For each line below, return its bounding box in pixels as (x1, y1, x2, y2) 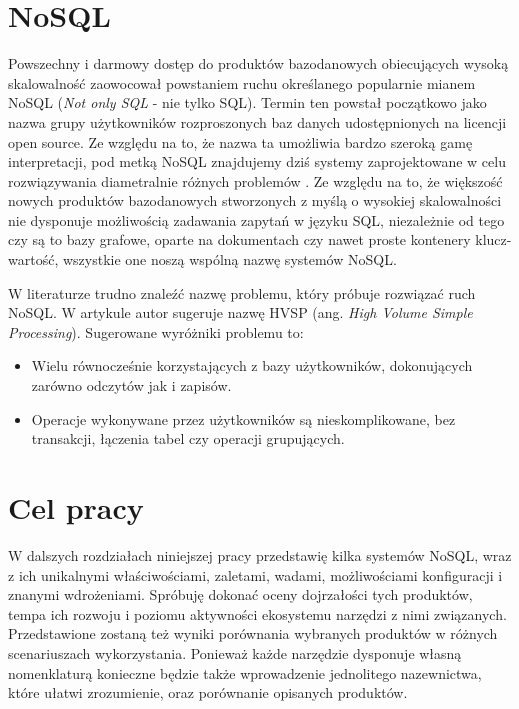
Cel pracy (8, 487, 144, 527)
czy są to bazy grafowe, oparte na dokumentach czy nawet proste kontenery (8, 229, 471, 250)
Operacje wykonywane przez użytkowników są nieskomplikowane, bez (31, 408, 456, 429)
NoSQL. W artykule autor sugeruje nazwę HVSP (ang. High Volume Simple (8, 302, 473, 323)
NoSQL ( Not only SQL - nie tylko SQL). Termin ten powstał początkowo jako (8, 92, 487, 113)
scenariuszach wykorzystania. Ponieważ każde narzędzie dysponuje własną (8, 642, 462, 663)
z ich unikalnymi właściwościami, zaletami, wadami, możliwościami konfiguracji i (8, 564, 503, 585)
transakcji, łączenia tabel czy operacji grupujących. (31, 428, 345, 449)
